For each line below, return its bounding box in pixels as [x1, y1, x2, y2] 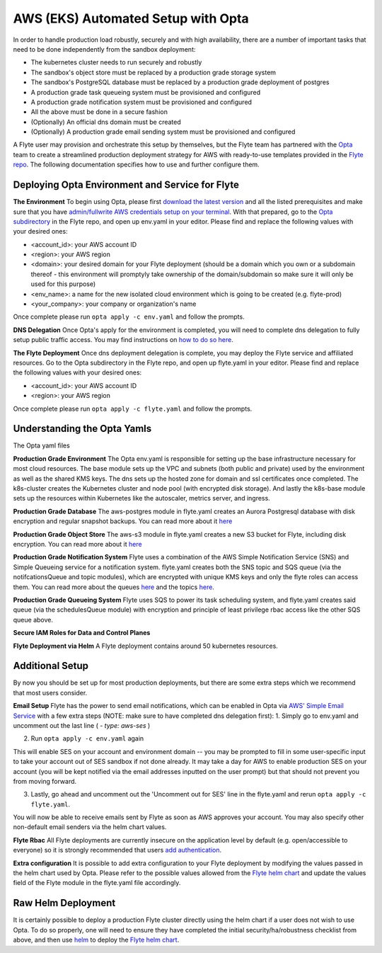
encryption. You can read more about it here [13, 540, 142, 548]
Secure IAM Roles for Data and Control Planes [13, 629, 151, 637]
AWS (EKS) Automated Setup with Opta [13, 11, 249, 26]
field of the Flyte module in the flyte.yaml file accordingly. [13, 879, 181, 887]
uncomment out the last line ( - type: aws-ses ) [13, 721, 151, 729]
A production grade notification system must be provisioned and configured [30, 98, 253, 106]
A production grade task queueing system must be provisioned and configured [30, 88, 261, 96]
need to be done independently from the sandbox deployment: [13, 45, 196, 53]
